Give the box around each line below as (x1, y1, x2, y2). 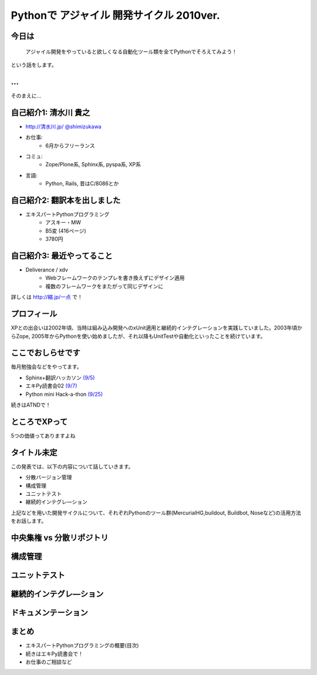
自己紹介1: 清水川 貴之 (11, 108, 90, 117)
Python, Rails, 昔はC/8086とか (45, 180, 119, 187)
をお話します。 (11, 518, 47, 525)
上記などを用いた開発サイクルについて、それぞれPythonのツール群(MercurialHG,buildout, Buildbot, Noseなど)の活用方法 (11, 509, 302, 516)
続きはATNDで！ (11, 401, 51, 408)
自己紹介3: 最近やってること (11, 251, 113, 261)
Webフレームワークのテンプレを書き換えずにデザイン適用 (45, 274, 185, 281)
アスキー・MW (45, 219, 82, 226)
